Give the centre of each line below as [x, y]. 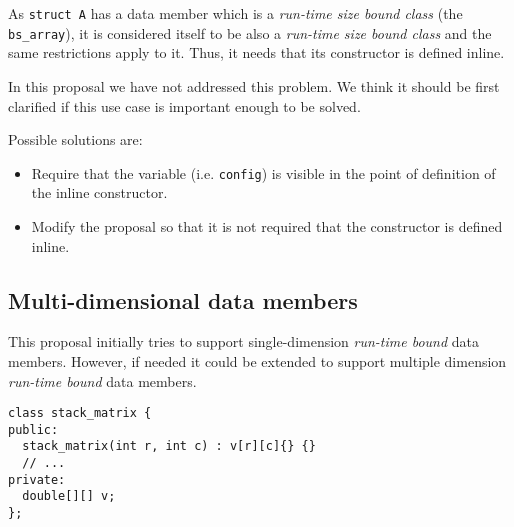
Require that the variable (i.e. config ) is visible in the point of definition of [263, 172]
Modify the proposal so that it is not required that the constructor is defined [267, 225]
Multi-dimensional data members [183, 299]
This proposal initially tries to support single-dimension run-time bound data [244, 341]
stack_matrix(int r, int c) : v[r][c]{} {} [169, 446]
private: [37, 479]
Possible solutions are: [75, 139]
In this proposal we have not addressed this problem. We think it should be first [254, 85]
